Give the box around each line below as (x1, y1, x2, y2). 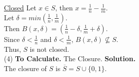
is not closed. (30, 43, 69, 54)
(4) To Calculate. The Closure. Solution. (4, 53, 136, 64)
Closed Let (4, 2, 36, 12)
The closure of (4, 63, 47, 73)
